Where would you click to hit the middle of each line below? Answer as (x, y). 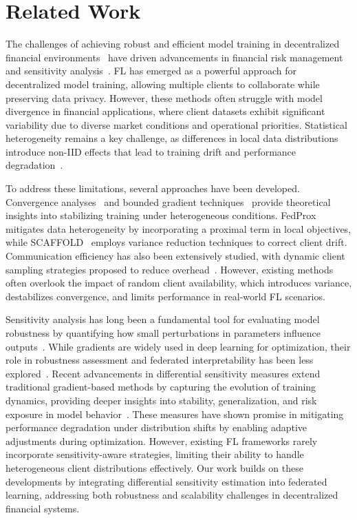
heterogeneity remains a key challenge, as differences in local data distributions (172, 138)
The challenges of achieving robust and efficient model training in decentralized (173, 44)
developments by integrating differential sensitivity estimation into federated (166, 481)
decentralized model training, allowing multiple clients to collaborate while (163, 84)
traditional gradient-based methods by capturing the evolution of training (161, 387)
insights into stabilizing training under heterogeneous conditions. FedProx (161, 215)
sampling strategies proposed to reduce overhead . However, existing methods (170, 269)
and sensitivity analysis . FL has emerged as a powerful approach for (151, 71)
